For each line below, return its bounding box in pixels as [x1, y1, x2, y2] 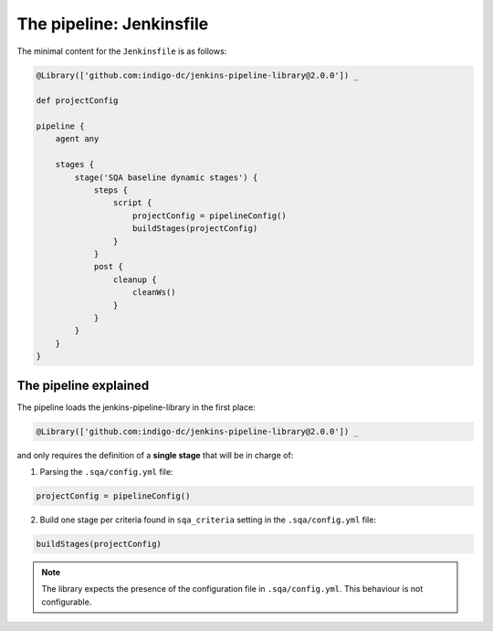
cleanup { [112, 274, 157, 285]
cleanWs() [132, 288, 177, 298]
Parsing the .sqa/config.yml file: [39, 466, 173, 477]
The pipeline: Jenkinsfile [16, 14, 209, 34]
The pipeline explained [16, 377, 150, 393]
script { [112, 197, 152, 208]
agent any [55, 133, 100, 144]
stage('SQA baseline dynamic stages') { [74, 172, 258, 183]
